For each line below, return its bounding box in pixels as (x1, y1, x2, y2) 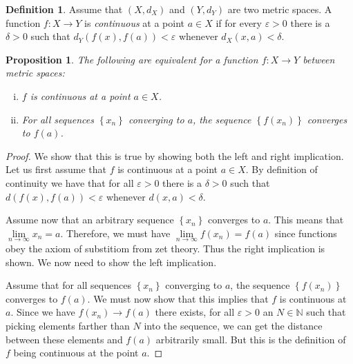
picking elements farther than (6, 318, 130, 332)
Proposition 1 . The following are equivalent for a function (6, 52, 258, 66)
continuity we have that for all (6, 175, 134, 190)
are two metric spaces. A (227, 2, 332, 16)
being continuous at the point (13, 345, 139, 360)
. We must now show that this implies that (87, 291, 269, 305)
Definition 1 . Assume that (6, 2, 123, 16)
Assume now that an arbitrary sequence (6, 212, 174, 227)
